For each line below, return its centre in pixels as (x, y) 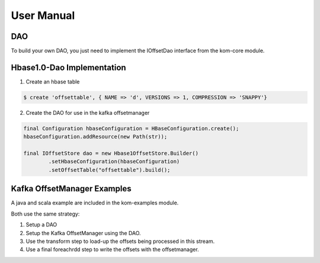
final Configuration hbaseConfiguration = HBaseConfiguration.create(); (131, 128)
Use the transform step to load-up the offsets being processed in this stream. (120, 241)
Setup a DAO (41, 224)
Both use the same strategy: (45, 214)
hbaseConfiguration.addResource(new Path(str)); (95, 137)
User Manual (43, 15)
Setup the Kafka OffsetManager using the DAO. (84, 233)
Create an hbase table (53, 81)
